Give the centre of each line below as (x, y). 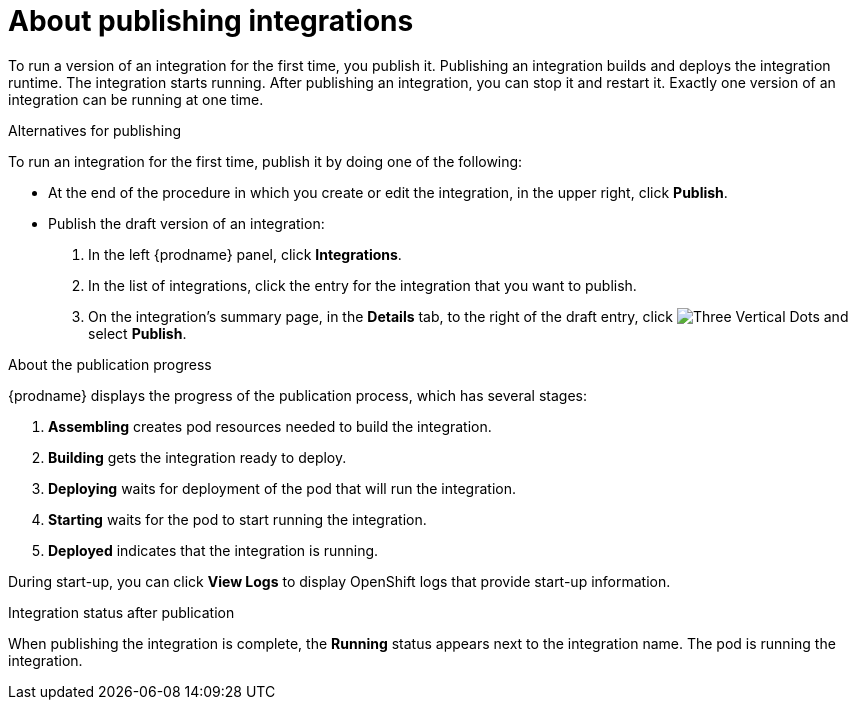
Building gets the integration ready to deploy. (197, 457)
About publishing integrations (211, 21)
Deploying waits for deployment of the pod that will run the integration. (282, 488)
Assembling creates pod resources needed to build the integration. (270, 426)
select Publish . (137, 333)
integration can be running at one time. (136, 99)
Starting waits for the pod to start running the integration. (237, 519)
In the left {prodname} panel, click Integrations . (245, 254)
